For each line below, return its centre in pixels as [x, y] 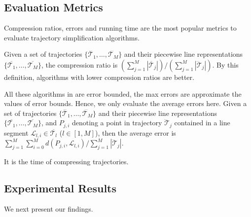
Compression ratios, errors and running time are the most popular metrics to [120, 28]
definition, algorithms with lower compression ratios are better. [99, 77]
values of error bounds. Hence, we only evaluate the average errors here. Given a [125, 103]
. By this [225, 64]
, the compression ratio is [79, 64]
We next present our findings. [49, 208]
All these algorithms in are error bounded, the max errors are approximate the [123, 93]
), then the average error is [135, 132]
